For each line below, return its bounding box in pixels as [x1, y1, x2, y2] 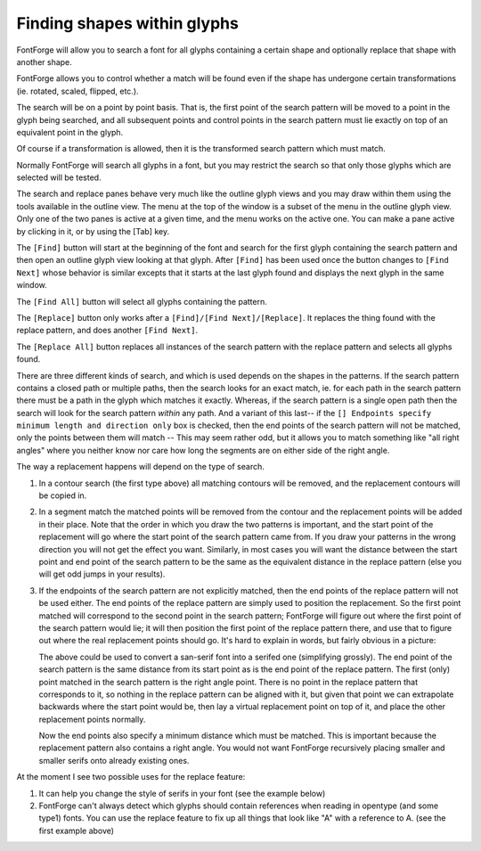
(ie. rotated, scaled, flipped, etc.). [16, 86, 139, 96]
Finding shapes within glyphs [16, 13, 240, 33]
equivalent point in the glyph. [16, 127, 124, 137]
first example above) [38, 825, 115, 836]
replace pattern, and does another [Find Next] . [16, 325, 199, 336]
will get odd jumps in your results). [38, 569, 166, 579]
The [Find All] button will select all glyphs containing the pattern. [16, 296, 267, 307]
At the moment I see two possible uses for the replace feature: [16, 772, 246, 782]
